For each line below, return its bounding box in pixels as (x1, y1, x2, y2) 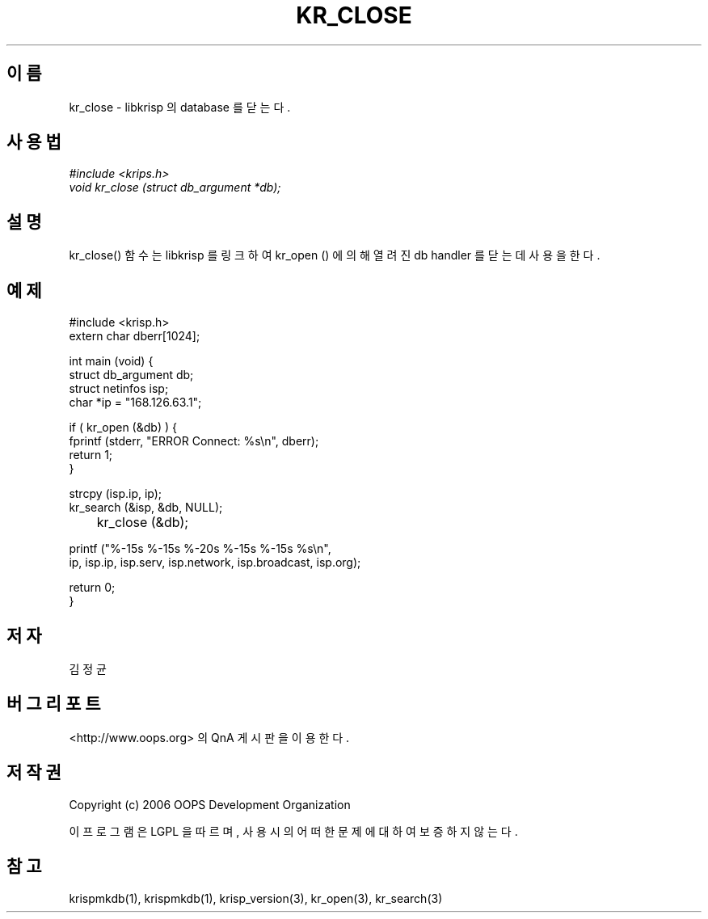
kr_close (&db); (96, 514, 189, 531)
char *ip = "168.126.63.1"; (69, 395, 202, 410)
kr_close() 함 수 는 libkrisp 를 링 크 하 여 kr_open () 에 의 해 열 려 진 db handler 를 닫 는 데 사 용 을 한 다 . (69, 248, 601, 263)
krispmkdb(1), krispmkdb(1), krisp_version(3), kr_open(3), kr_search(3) (69, 891, 443, 905)
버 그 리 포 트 (6, 693, 101, 715)
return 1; (69, 448, 113, 462)
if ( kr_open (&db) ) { (69, 420, 177, 435)
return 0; (69, 580, 116, 595)
